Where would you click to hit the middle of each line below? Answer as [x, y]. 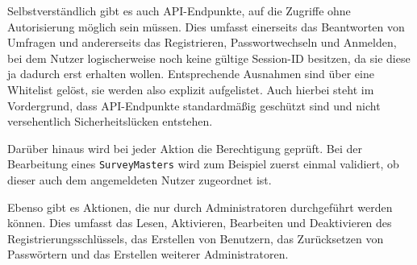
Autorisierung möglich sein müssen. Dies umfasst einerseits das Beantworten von [206, 26]
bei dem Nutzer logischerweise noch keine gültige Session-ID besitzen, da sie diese [209, 58]
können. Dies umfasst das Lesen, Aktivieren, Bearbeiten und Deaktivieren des [200, 223]
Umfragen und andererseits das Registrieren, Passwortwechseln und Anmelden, [202, 42]
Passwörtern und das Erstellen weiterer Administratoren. [148, 254]
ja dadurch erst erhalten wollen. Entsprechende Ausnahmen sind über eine [191, 74]
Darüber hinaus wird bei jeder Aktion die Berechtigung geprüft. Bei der [185, 148]
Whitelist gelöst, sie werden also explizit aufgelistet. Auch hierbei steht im [191, 89]
